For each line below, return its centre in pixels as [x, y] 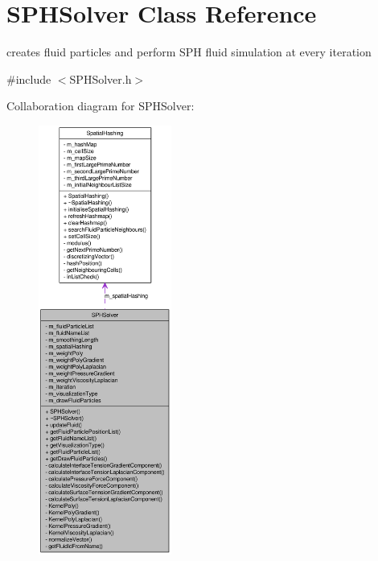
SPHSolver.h [101, 78]
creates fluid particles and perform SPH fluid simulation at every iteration [189, 52]
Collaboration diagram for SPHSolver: [101, 106]
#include [29, 78]
